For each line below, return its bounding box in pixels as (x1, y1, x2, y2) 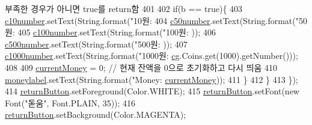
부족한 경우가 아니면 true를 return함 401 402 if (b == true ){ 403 (5, 2, 243, 14)
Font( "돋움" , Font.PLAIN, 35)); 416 (5, 96, 136, 109)
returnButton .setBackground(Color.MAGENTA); (5, 108, 186, 121)
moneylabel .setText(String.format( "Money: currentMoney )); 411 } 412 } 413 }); (5, 73, 298, 85)
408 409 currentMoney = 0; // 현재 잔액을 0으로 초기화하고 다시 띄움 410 (5, 61, 278, 73)
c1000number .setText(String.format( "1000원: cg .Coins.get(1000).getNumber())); (5, 49, 298, 62)
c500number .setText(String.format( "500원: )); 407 (5, 37, 188, 50)
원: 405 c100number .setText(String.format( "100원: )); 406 (5, 26, 216, 38)
